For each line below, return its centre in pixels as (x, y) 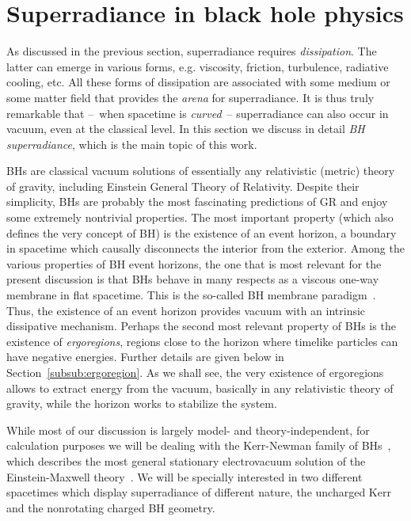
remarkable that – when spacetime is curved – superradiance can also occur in (198, 113)
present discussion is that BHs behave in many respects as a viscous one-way (193, 279)
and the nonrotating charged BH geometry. (111, 507)
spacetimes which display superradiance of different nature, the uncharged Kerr (199, 492)
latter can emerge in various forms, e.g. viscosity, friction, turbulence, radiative (198, 66)
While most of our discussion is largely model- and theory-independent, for (188, 430)
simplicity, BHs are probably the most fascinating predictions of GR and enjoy (197, 202)
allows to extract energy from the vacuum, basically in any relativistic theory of (200, 388)
